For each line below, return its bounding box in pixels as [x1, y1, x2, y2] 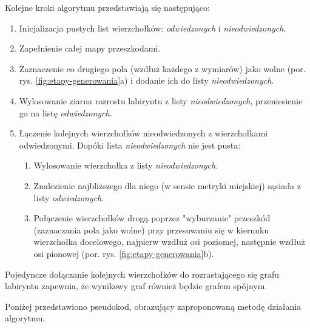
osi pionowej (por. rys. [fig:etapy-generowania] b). [33, 247, 214, 259]
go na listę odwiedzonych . [19, 106, 112, 119]
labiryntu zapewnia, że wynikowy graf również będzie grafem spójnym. [5, 279, 268, 292]
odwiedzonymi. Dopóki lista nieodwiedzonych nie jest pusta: [19, 138, 241, 151]
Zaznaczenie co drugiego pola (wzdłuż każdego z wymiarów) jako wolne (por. [19, 62, 306, 75]
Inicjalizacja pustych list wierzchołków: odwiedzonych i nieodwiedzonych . [19, 21, 286, 34]
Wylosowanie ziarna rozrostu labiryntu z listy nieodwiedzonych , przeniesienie [19, 94, 303, 107]
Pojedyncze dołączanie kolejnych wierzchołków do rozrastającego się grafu [5, 267, 280, 280]
